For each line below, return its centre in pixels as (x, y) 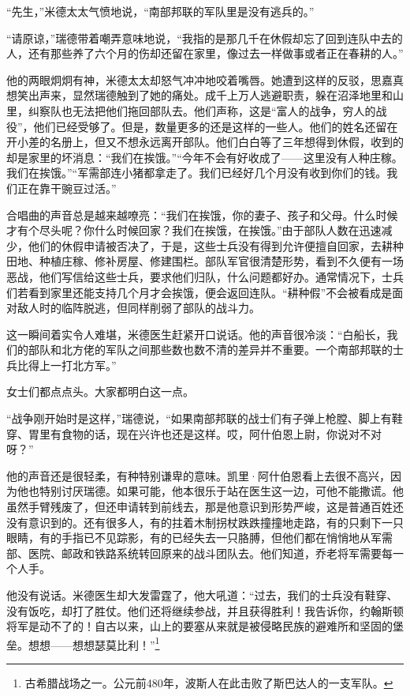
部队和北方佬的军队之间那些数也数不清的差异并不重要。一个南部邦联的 (210, 350)
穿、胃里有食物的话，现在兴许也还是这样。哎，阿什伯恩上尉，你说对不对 (194, 433)
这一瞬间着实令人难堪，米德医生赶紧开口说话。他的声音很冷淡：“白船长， (197, 334)
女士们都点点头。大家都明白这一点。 (100, 391)
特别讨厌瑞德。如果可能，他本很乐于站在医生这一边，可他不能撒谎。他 (221, 491)
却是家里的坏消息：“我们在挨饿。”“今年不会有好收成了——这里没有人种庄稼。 (205, 157)
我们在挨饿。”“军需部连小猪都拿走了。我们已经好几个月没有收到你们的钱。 (197, 173)
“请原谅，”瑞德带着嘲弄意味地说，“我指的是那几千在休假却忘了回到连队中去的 (205, 38)
